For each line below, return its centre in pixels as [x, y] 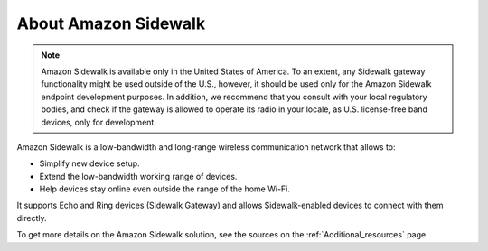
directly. [32, 218]
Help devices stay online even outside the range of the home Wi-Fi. [165, 189]
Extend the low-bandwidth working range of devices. [138, 176]
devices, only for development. [99, 122]
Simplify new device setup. [89, 163]
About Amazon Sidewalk [111, 23]
